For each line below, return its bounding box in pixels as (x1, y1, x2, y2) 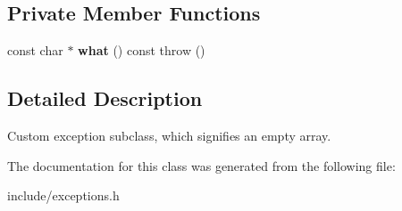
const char (7, 41, 63, 60)
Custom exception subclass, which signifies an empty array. (7, 126, 331, 144)
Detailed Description (7, 85, 203, 112)
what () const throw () (78, 41, 205, 60)
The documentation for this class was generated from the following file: (7, 156, 396, 174)
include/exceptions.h (7, 186, 120, 205)
